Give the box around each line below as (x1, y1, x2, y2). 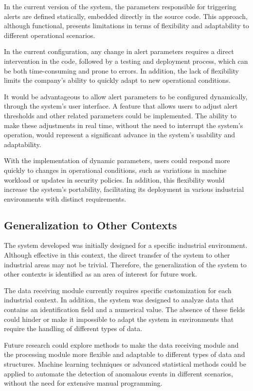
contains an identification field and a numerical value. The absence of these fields (4, 304, 245, 315)
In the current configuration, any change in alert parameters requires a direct (4, 46, 234, 56)
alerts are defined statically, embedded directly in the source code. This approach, (4, 11, 248, 21)
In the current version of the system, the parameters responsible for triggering (4, 1, 236, 11)
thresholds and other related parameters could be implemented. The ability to (4, 110, 236, 120)
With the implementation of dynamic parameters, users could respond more (4, 155, 230, 166)
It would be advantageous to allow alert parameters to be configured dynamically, (4, 91, 248, 101)
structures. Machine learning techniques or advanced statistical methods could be (4, 359, 247, 369)
